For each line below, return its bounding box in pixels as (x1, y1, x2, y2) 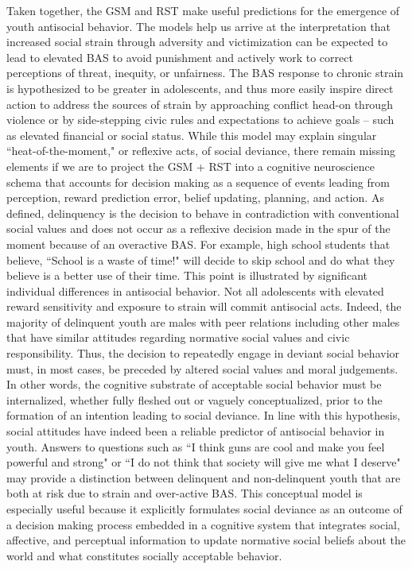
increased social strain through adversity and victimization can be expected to (6, 33, 388, 50)
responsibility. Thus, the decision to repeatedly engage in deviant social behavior (6, 345, 400, 362)
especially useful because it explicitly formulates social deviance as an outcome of (6, 501, 402, 517)
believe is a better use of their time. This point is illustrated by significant (6, 267, 368, 284)
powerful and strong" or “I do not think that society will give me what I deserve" (6, 454, 401, 470)
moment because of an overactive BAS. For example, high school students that (6, 235, 391, 252)
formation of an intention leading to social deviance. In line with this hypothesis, (6, 407, 401, 424)
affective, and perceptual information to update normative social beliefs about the (6, 532, 406, 548)
